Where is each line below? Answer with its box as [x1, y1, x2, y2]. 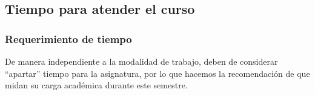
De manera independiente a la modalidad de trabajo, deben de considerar [5, 55, 278, 67]
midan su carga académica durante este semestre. [5, 79, 188, 91]
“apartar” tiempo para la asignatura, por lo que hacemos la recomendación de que [5, 67, 310, 79]
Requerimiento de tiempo [5, 31, 132, 46]
